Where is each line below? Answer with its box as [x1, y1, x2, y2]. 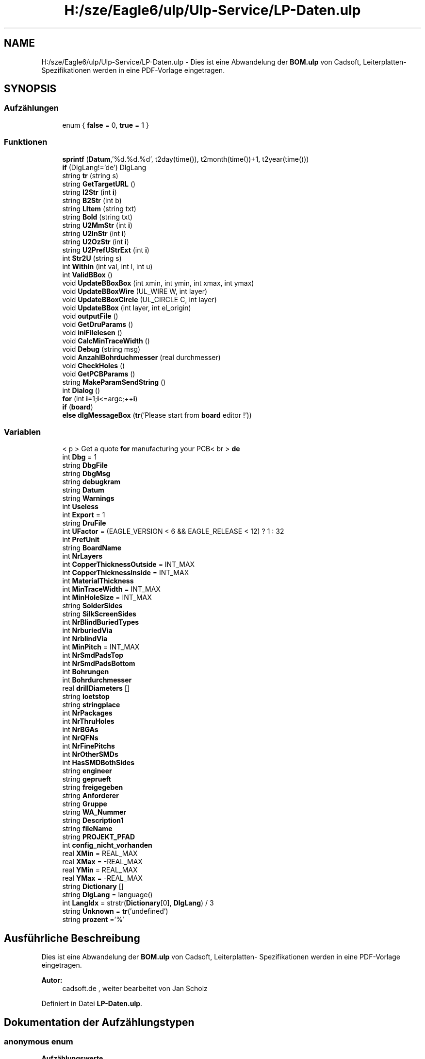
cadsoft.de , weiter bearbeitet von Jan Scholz [62, 984, 208, 993]
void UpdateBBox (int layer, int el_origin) [62, 303, 191, 312]
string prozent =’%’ [62, 915, 124, 924]
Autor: [41, 976, 63, 985]
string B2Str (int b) [62, 196, 122, 205]
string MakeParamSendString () [62, 377, 166, 386]
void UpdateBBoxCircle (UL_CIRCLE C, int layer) [62, 295, 217, 304]
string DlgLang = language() [62, 890, 153, 899]
